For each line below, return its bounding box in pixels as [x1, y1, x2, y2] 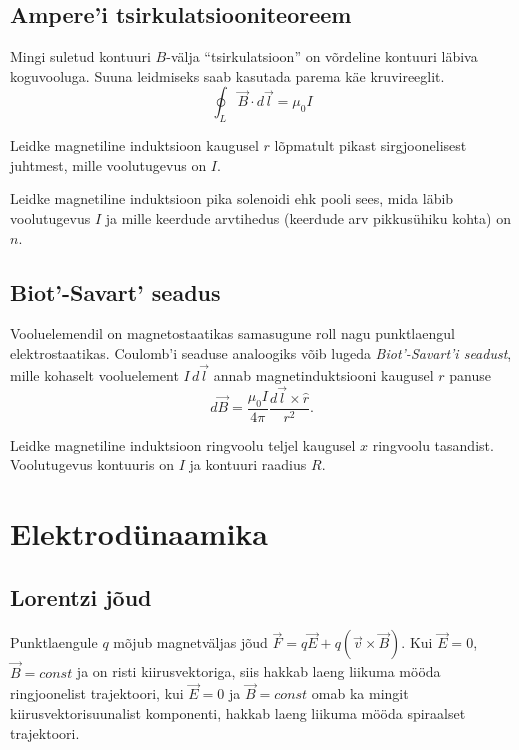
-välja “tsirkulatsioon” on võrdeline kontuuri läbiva [166, 46, 478, 67]
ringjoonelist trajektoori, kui [10, 683, 184, 704]
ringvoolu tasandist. [372, 434, 494, 455]
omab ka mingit [311, 683, 409, 704]
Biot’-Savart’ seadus [10, 276, 221, 307]
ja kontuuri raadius [189, 454, 307, 475]
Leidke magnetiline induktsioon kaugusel [10, 135, 259, 156]
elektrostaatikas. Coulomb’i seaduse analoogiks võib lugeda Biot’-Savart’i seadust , [10, 342, 512, 363]
